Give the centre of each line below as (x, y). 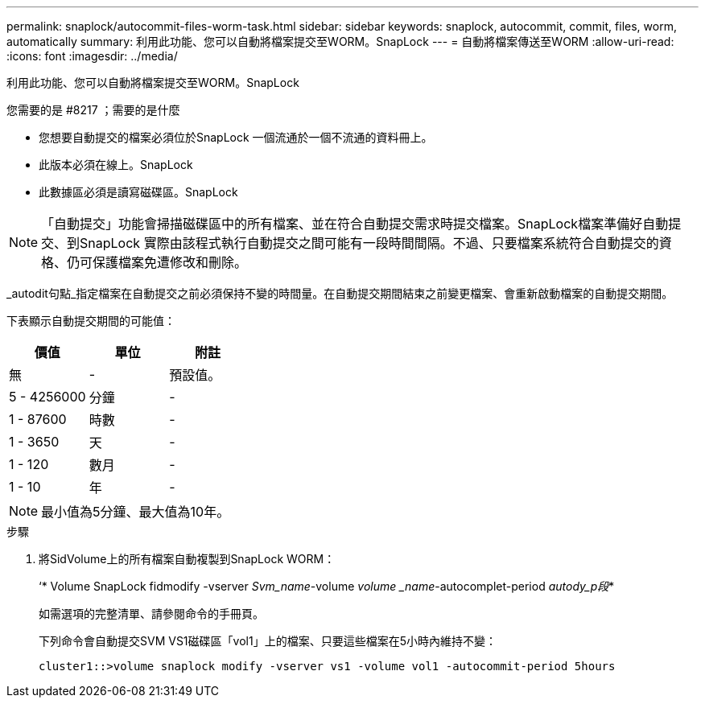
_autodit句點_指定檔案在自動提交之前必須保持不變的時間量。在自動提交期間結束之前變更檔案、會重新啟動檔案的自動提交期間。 (340, 293)
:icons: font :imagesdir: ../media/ (92, 56)
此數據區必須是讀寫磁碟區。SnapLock (138, 192)
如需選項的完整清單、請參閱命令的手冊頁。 (151, 613)
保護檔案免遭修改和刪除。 (170, 262)
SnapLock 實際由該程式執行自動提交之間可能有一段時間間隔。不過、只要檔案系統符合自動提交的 (369, 243)
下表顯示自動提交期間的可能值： (91, 321)
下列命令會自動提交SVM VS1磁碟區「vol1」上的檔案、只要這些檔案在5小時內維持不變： (268, 641)
